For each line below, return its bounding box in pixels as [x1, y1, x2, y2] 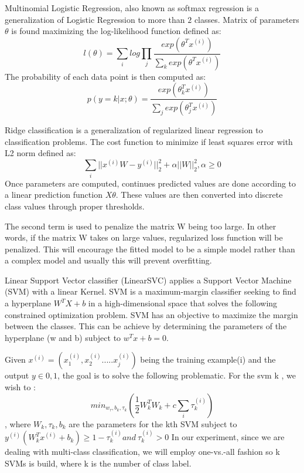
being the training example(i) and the [140, 353, 276, 366]
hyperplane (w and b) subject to [5, 331, 121, 343]
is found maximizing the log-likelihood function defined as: [11, 25, 221, 37]
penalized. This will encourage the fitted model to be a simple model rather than [5, 242, 295, 255]
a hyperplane [5, 297, 52, 309]
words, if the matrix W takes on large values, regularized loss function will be [5, 231, 283, 244]
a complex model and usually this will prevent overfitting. [5, 254, 212, 266]
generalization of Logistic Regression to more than [5, 13, 185, 25]
